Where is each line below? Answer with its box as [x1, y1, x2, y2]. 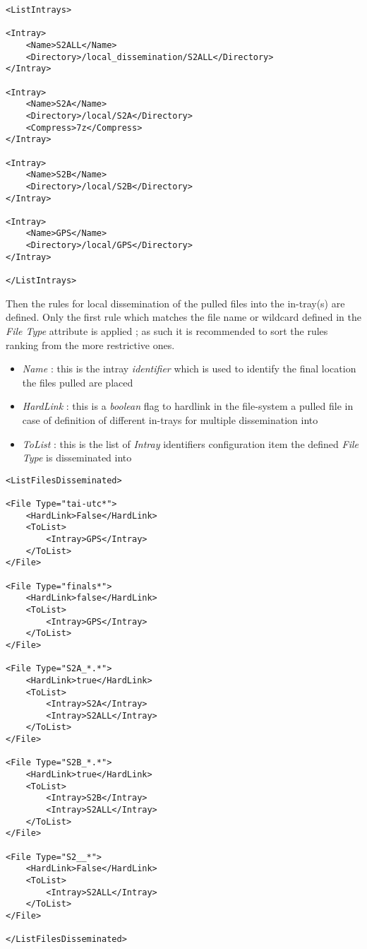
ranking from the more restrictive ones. [6, 337, 175, 352]
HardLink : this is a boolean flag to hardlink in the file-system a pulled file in [22, 399, 354, 413]
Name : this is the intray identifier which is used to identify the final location [22, 361, 356, 376]
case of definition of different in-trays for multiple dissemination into [22, 412, 318, 427]
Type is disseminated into [22, 450, 132, 465]
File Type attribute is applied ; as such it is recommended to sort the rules [6, 323, 328, 338]
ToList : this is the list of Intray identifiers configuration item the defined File [22, 436, 359, 451]
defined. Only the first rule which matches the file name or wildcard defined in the [6, 310, 361, 324]
